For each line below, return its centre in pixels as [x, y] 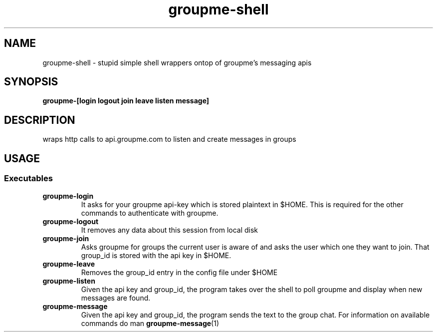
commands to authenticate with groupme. [150, 213]
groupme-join [66, 238]
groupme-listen [69, 281]
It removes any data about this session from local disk [170, 230]
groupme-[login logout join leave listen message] [126, 101]
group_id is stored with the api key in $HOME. [156, 255]
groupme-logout [71, 221]
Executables [28, 178]
